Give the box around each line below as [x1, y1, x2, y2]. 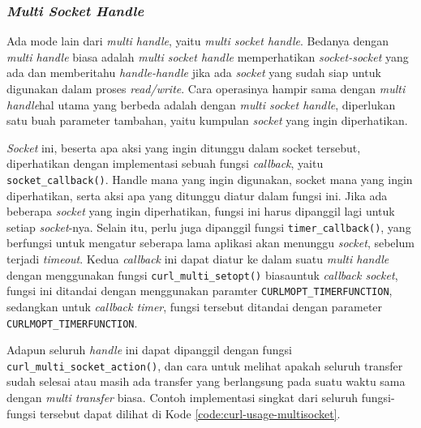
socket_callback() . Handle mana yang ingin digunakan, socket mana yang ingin [6, 170, 413, 187]
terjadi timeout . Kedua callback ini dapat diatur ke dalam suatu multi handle [6, 250, 389, 267]
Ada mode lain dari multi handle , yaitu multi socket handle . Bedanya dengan [6, 32, 389, 49]
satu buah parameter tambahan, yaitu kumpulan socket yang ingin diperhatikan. [6, 112, 408, 129]
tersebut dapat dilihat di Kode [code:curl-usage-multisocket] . [39, 404, 341, 422]
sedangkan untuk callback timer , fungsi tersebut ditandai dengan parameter [6, 297, 383, 315]
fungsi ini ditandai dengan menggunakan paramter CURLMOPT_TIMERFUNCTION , [6, 282, 393, 299]
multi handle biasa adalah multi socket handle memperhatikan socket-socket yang [6, 48, 409, 65]
